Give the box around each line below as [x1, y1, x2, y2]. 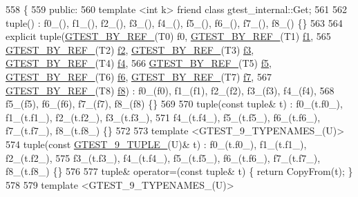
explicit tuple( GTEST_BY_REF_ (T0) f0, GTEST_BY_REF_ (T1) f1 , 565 [6, 29, 331, 43]
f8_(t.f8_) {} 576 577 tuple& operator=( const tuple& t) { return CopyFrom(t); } [6, 164, 353, 178]
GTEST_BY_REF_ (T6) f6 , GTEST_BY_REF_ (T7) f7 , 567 [6, 69, 272, 83]
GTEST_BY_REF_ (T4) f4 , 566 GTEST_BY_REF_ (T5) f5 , [6, 56, 272, 70]
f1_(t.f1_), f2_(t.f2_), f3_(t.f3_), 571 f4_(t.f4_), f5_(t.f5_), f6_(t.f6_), [6, 110, 321, 124]
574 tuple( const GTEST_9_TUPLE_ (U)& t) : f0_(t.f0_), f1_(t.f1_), [6, 136, 307, 151]
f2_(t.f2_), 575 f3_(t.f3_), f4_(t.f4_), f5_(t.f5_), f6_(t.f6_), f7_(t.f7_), [6, 150, 321, 165]
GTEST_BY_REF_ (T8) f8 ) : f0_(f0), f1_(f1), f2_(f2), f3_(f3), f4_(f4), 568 [6, 83, 335, 97]
